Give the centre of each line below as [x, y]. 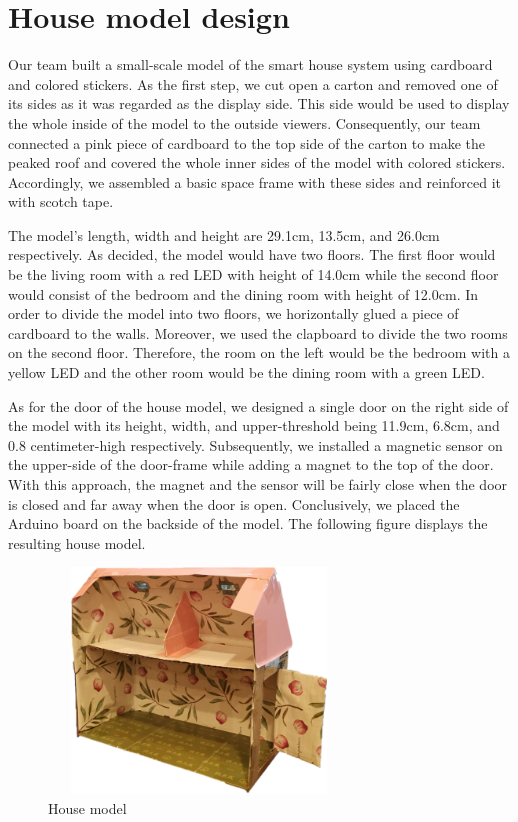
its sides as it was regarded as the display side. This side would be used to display [259, 103]
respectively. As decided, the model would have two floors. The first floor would [252, 254]
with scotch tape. [61, 201]
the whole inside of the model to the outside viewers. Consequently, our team [244, 122]
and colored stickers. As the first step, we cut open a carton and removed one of [253, 83]
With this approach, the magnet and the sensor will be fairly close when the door [258, 484]
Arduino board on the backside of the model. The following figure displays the [248, 523]
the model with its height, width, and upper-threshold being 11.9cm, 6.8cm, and [254, 425]
